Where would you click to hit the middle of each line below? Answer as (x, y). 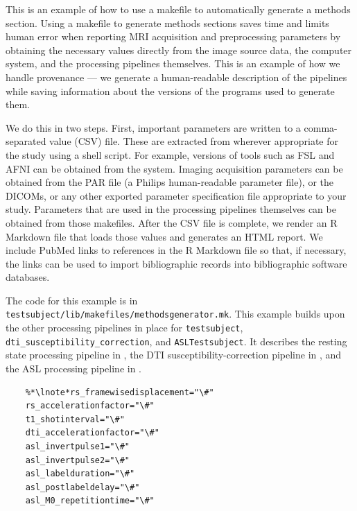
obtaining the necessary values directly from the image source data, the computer (179, 50)
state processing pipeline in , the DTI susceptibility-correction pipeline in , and (174, 355)
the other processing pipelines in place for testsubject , (124, 328)
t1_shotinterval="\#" (75, 419)
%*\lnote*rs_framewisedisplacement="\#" (120, 392)
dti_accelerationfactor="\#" (92, 433)
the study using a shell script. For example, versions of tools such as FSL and (170, 154)
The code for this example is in (72, 300)
